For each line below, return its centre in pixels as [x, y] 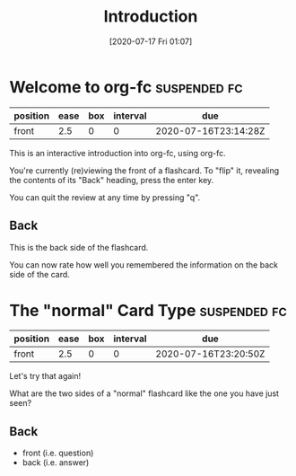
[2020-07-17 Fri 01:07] [151, 41]
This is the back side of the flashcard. [79, 247]
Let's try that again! [45, 376]
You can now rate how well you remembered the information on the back [144, 264]
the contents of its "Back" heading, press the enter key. [112, 180]
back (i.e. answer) [56, 463]
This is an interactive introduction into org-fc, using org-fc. [118, 153]
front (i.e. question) [58, 453]
